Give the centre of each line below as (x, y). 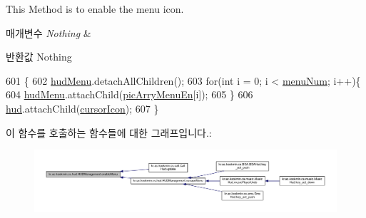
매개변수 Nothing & (49, 32)
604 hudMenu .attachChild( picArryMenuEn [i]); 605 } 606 (129, 94)
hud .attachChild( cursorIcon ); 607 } (82, 108)
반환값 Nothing (39, 57)
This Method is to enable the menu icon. (95, 9)
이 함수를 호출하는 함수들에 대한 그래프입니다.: (109, 132)
